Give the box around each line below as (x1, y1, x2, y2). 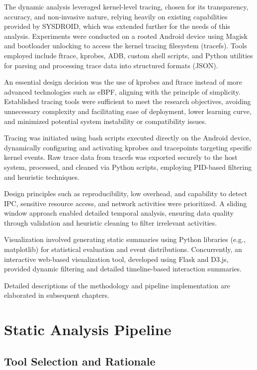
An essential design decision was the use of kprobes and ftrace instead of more (4, 77, 243, 87)
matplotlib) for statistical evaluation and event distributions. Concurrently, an (4, 244, 242, 254)
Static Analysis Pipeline (4, 319, 171, 340)
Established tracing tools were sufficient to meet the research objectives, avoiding (4, 96, 251, 107)
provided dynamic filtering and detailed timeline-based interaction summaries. (4, 263, 242, 274)
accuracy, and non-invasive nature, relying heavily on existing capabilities (4, 11, 228, 21)
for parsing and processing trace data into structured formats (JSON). (4, 60, 218, 70)
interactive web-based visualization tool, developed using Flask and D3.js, (4, 253, 229, 264)
